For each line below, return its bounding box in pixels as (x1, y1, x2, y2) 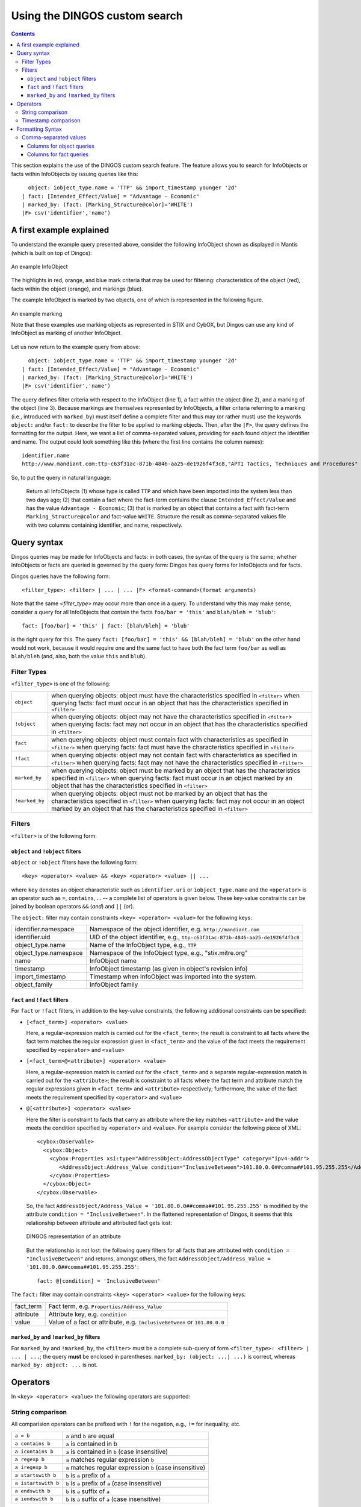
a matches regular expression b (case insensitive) (66, 1463, 206, 1471)
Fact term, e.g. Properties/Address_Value (48, 1302, 162, 1310)
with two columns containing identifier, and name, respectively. (26, 521, 183, 529)
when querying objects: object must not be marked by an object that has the (51, 789, 268, 798)
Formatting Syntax (16, 125, 63, 133)
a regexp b (14, 1456, 45, 1463)
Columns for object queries (27, 142, 94, 149)
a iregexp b (14, 1464, 48, 1471)
